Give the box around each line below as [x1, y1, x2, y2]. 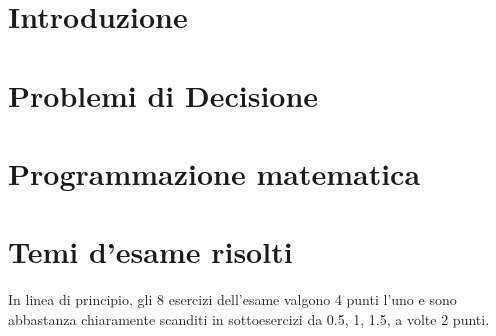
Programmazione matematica [8, 152, 421, 193]
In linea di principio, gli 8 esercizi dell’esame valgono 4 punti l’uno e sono [8, 289, 457, 310]
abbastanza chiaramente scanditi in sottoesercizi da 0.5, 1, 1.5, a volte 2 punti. [8, 308, 490, 329]
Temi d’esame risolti [8, 231, 293, 272]
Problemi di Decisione [8, 74, 319, 115]
